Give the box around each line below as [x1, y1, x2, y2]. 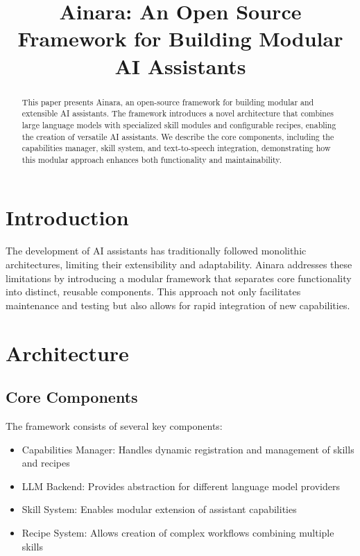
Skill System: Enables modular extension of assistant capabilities [22, 502, 297, 516]
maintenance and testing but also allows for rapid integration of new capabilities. [6, 297, 350, 312]
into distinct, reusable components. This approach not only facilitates [6, 284, 301, 299]
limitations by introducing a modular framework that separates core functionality [6, 270, 352, 285]
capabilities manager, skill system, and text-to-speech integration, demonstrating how [22, 142, 331, 154]
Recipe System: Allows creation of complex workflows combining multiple [22, 525, 334, 539]
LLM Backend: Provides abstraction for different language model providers [22, 478, 341, 493]
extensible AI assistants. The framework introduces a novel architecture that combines [22, 107, 334, 119]
